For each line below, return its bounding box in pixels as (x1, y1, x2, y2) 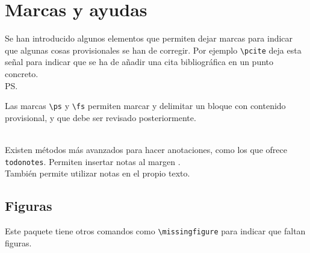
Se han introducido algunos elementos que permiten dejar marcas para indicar (5, 32, 293, 45)
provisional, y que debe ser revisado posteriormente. (5, 111, 196, 123)
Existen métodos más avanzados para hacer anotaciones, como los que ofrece (5, 143, 287, 155)
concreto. (5, 67, 39, 80)
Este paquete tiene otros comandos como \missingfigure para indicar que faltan (5, 225, 306, 237)
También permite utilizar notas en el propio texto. (5, 167, 190, 180)
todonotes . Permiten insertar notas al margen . (5, 155, 181, 167)
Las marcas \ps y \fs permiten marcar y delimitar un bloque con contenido (5, 99, 286, 112)
